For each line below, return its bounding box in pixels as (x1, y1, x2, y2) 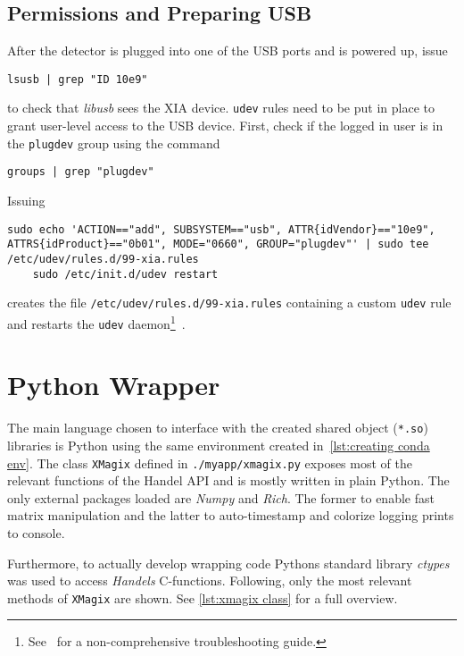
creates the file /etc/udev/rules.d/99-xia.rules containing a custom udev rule (7, 293, 452, 312)
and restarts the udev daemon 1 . (7, 311, 186, 332)
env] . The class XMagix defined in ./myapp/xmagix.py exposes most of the (7, 453, 412, 472)
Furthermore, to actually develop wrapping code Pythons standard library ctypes (7, 553, 450, 572)
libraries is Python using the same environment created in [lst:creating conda (7, 435, 430, 454)
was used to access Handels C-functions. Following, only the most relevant (7, 571, 412, 590)
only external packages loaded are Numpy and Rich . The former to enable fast (7, 488, 435, 507)
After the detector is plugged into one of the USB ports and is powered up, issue (7, 41, 448, 60)
